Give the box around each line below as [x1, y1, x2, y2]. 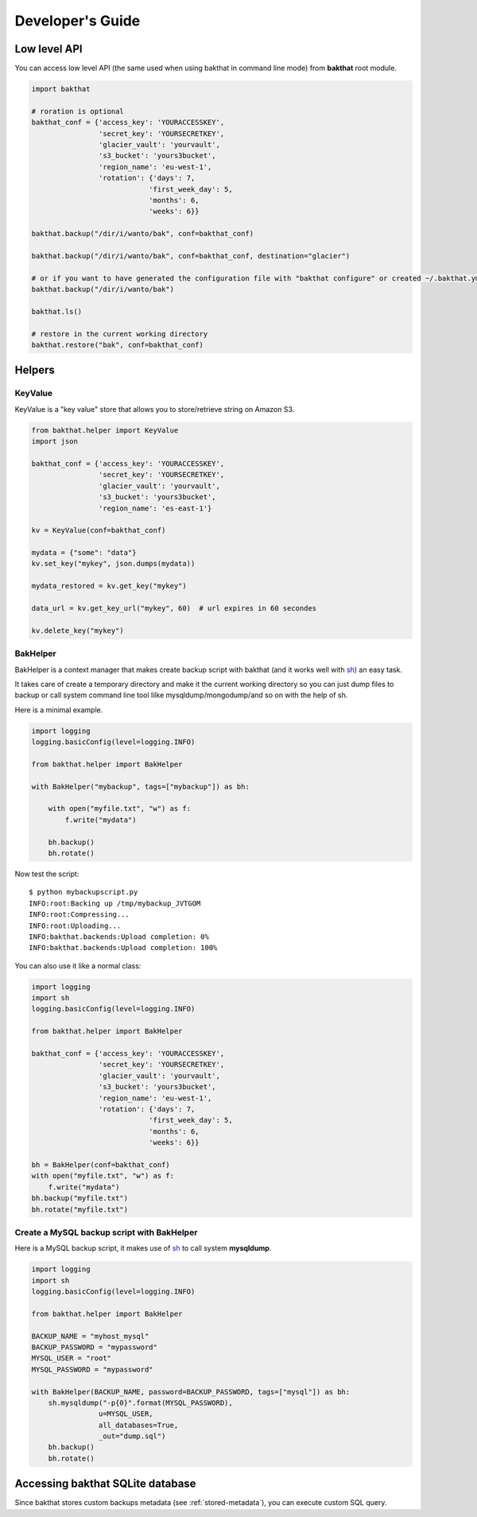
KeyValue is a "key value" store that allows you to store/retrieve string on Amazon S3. [14, 404, 295, 413]
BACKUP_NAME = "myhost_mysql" [31, 1332, 149, 1340]
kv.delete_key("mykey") [31, 626, 125, 635]
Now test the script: [14, 869, 79, 879]
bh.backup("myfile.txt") [31, 1193, 129, 1203]
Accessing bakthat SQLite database [14, 1477, 196, 1491]
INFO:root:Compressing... [29, 910, 130, 919]
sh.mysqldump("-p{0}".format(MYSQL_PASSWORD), [48, 1398, 234, 1407]
